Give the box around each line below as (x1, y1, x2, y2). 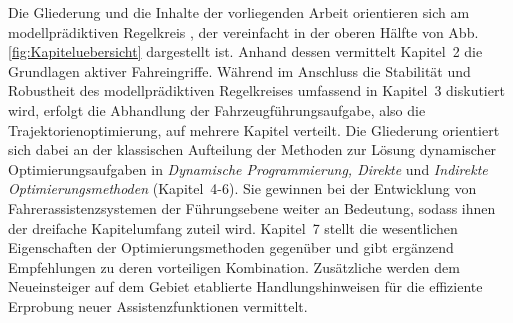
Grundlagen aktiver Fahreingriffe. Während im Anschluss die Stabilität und (8, 60, 471, 81)
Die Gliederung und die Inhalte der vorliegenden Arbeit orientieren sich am (8, 2, 470, 22)
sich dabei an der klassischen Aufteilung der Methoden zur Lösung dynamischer (8, 139, 497, 160)
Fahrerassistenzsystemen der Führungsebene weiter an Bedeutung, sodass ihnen (8, 197, 496, 218)
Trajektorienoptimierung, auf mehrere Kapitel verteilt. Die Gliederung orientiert (8, 119, 500, 140)
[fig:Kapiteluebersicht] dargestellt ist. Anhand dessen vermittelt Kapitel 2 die (8, 41, 483, 62)
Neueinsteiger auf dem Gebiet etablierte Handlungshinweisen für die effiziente (8, 276, 483, 297)
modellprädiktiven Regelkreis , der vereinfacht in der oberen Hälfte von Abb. (8, 21, 479, 42)
